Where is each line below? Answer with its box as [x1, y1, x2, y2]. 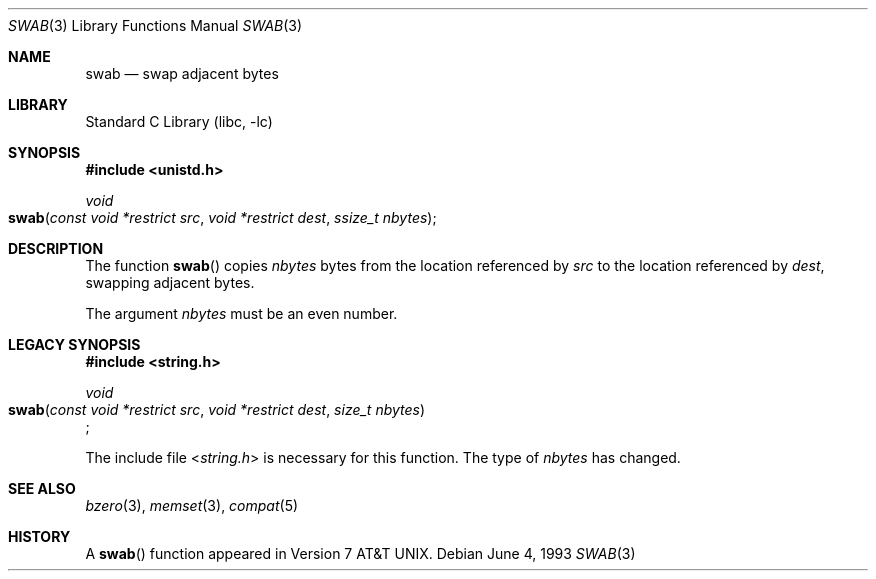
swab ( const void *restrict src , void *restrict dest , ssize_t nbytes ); [8, 209, 437, 226]
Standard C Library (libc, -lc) [85, 113, 273, 130]
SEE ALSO [8, 480, 76, 497]
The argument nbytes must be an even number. [85, 305, 398, 322]
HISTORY [8, 528, 71, 545]
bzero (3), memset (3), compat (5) [85, 497, 299, 514]
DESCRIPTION [8, 240, 104, 257]
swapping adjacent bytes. [85, 274, 255, 291]
